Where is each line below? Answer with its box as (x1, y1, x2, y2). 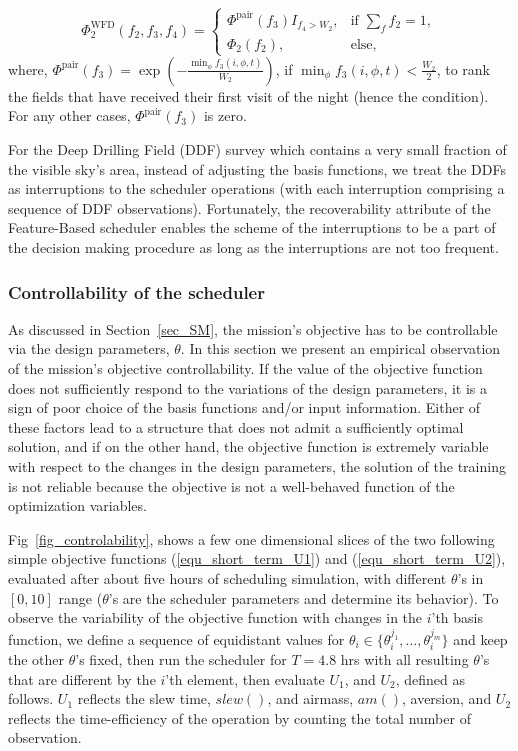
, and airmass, (267, 688, 354, 709)
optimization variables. (8, 495, 147, 516)
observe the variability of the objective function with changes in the (8, 607, 423, 628)
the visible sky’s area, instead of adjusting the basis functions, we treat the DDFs (8, 158, 506, 179)
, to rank (436, 58, 490, 79)
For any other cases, (8, 105, 131, 126)
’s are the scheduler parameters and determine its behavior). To (108, 587, 499, 608)
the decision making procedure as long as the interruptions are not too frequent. (8, 237, 499, 258)
